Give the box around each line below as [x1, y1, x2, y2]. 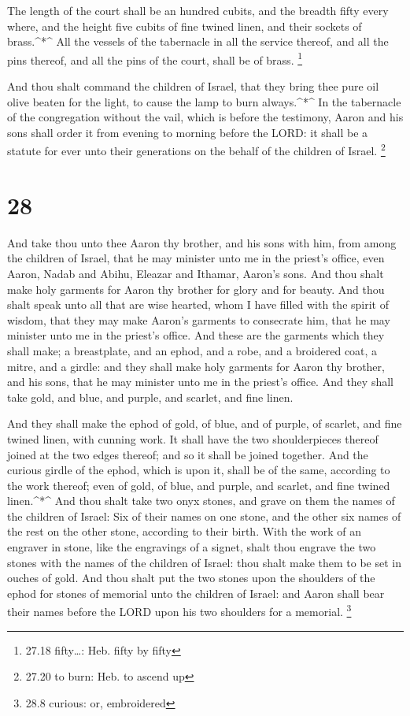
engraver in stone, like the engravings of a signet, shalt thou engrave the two [7, 539, 376, 555]
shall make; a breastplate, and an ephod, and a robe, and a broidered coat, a [7, 342, 378, 358]
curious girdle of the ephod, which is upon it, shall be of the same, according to [7, 462, 390, 478]
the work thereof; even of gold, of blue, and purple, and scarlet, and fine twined [7, 477, 390, 493]
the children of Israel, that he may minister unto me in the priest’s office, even [7, 250, 385, 266]
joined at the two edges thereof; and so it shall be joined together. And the [7, 446, 368, 462]
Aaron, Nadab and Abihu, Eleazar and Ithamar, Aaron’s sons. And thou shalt [7, 265, 384, 281]
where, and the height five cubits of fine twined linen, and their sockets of [7, 17, 362, 34]
